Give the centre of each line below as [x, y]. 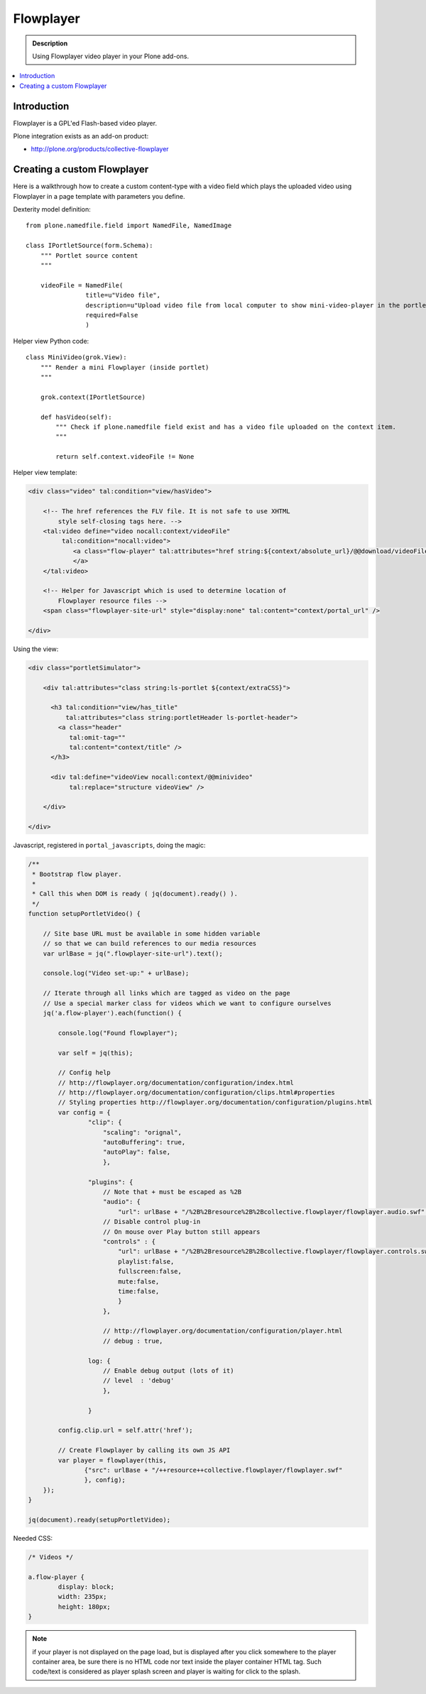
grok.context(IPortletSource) [93, 397]
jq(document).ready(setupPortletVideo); [99, 1520]
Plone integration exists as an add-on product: [81, 136]
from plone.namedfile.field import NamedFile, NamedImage [129, 226]
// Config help [84, 1073]
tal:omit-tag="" [97, 737]
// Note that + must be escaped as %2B [173, 1192]
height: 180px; [84, 1607]
